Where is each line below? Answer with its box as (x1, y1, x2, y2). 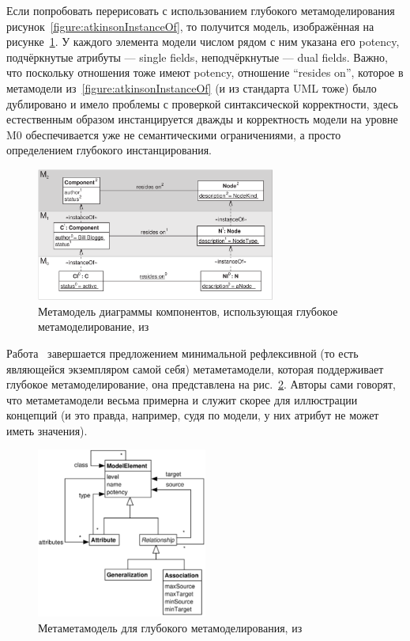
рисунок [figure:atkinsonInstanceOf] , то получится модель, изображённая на (6, 17, 374, 34)
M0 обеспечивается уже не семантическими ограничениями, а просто (6, 126, 341, 142)
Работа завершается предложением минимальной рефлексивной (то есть (6, 344, 359, 361)
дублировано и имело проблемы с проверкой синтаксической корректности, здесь (6, 95, 398, 112)
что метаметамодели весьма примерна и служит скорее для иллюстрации (6, 391, 358, 408)
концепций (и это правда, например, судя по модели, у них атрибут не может (6, 407, 379, 423)
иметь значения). (6, 422, 88, 438)
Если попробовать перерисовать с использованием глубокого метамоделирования (6, 2, 395, 18)
